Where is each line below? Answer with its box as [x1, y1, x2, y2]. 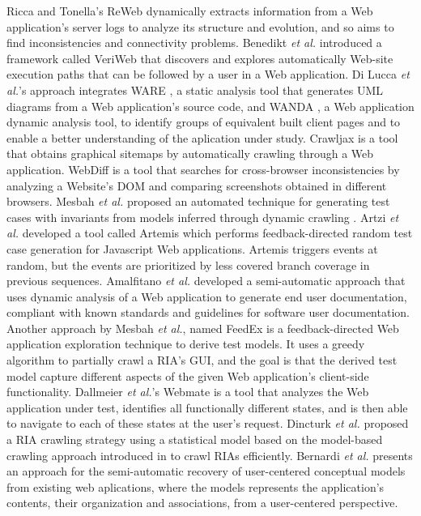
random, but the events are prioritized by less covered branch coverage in [6, 256, 370, 273]
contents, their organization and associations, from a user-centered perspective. [6, 494, 398, 511]
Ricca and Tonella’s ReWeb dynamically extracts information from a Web [6, 2, 373, 19]
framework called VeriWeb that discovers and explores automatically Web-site [6, 49, 393, 66]
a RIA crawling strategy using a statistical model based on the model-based [6, 431, 383, 448]
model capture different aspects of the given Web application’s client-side [6, 367, 369, 384]
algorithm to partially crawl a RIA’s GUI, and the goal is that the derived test [6, 352, 398, 369]
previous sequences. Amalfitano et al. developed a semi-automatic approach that [6, 272, 406, 289]
